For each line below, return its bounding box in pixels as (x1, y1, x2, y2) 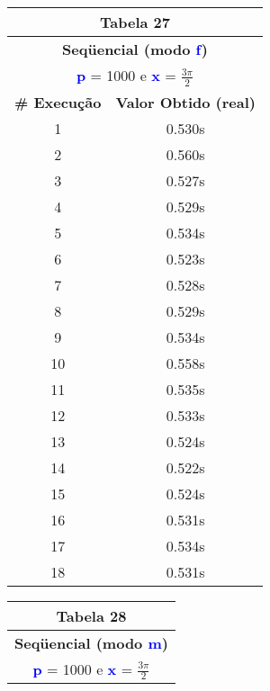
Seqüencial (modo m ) (14, 632, 168, 653)
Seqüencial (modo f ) (62, 39, 208, 59)
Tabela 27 (100, 12, 170, 32)
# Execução (14, 91, 102, 112)
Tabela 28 (56, 605, 127, 626)
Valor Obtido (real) (115, 91, 256, 112)
